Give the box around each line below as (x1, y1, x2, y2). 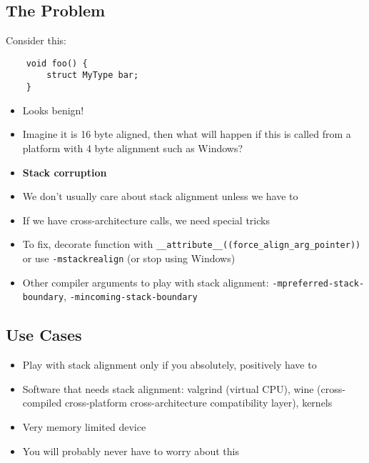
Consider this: (6, 33, 66, 48)
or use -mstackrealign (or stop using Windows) (22, 250, 236, 265)
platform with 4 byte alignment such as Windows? (22, 140, 243, 155)
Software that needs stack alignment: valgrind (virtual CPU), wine (22, 381, 314, 396)
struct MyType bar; (46, 70, 139, 81)
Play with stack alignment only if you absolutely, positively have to (22, 357, 317, 372)
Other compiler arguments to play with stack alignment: (22, 274, 269, 289)
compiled (22, 395, 62, 410)
